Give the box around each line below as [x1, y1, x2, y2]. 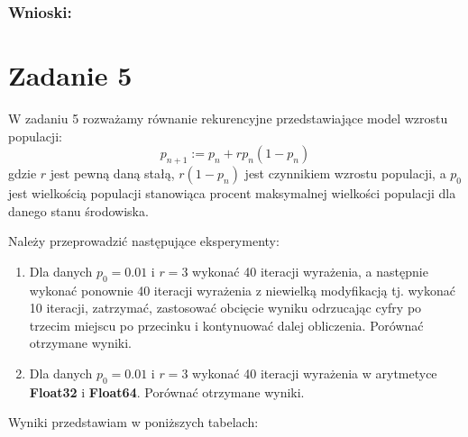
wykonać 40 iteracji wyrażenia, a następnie [192, 261, 428, 280]
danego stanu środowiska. [8, 201, 149, 220]
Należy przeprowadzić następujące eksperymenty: [8, 232, 280, 250]
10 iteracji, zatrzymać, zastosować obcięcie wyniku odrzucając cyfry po [29, 298, 422, 317]
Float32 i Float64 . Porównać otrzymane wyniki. [29, 382, 305, 401]
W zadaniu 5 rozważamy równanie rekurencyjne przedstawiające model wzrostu [8, 108, 448, 127]
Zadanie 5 [8, 57, 133, 94]
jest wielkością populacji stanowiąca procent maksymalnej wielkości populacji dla [8, 183, 456, 202]
